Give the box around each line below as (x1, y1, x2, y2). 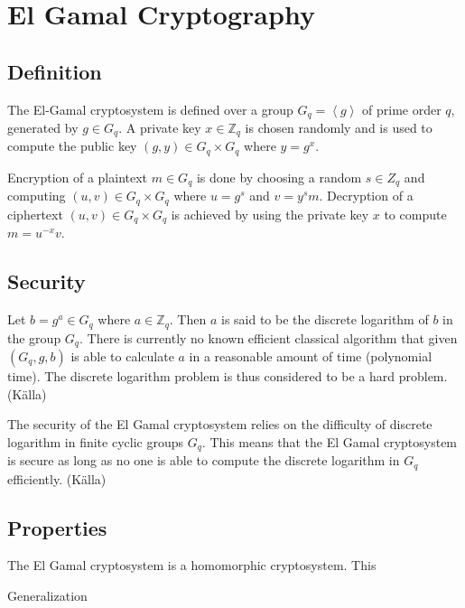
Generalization (7, 586, 88, 605)
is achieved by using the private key (171, 204, 369, 223)
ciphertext (7, 204, 63, 223)
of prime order (362, 99, 442, 118)
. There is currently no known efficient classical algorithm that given (79, 328, 458, 347)
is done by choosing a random (196, 167, 362, 186)
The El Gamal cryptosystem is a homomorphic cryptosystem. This (7, 556, 377, 575)
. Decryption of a (319, 186, 414, 205)
